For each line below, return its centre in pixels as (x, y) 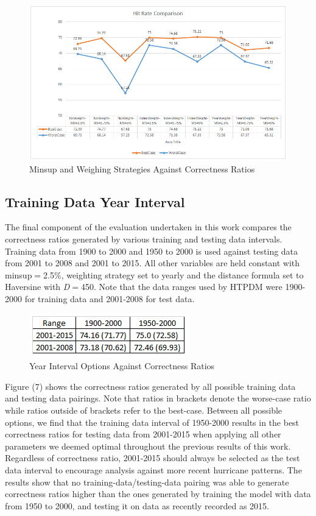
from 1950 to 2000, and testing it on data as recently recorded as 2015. (137, 505)
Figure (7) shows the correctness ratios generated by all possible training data (150, 386)
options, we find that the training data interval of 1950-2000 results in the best (152, 422)
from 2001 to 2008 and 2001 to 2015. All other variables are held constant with (153, 263)
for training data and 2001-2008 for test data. (110, 298)
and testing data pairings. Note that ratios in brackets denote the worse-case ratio (158, 398)
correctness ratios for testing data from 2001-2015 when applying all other (143, 434)
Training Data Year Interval (95, 201)
